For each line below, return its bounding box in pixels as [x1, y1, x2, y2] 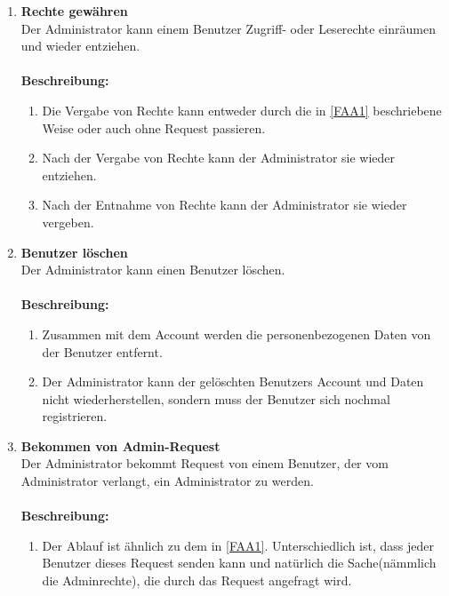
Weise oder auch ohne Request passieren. [42, 118, 266, 137]
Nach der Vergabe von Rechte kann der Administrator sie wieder [42, 148, 396, 167]
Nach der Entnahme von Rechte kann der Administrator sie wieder [42, 195, 407, 214]
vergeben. [42, 212, 94, 231]
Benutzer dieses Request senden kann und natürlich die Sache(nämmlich [42, 553, 437, 572]
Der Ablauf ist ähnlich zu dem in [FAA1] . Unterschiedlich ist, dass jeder [42, 536, 434, 554]
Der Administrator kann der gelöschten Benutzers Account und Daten [42, 372, 424, 391]
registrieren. [42, 407, 108, 425]
